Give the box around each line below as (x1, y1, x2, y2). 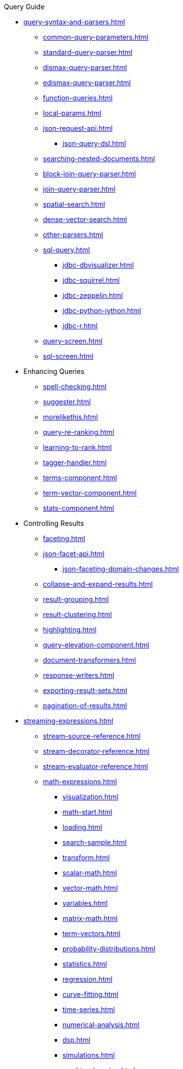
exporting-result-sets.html (43, 686, 127, 695)
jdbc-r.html (62, 322, 98, 330)
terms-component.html (43, 473, 117, 482)
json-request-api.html (43, 124, 113, 132)
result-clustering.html (43, 610, 112, 619)
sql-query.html (43, 246, 90, 254)
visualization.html (62, 793, 119, 801)
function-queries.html (43, 94, 113, 102)
